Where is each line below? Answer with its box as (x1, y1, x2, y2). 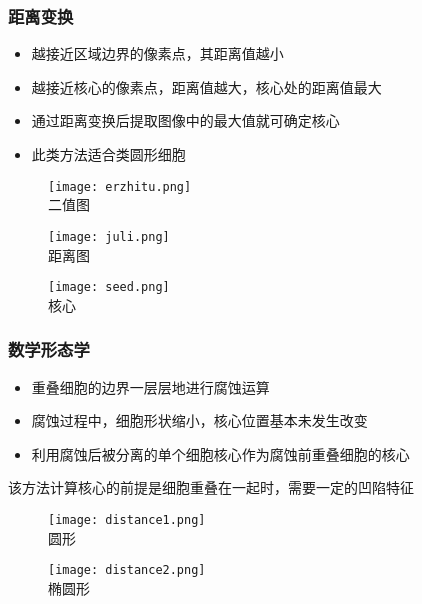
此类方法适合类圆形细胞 (31, 144, 186, 164)
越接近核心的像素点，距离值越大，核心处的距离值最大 (31, 76, 382, 97)
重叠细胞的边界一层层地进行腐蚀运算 (31, 376, 270, 397)
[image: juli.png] (48, 229, 170, 244)
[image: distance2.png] (48, 563, 206, 578)
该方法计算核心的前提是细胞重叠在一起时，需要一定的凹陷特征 (8, 477, 414, 498)
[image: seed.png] (48, 280, 170, 295)
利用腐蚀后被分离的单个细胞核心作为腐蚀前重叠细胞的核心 (31, 443, 410, 464)
